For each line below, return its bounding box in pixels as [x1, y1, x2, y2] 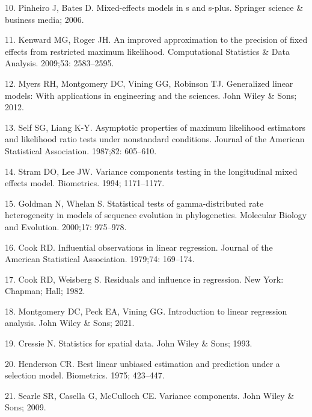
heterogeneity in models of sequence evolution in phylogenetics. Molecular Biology [5, 208, 307, 221]
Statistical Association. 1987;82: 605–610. [5, 144, 157, 157]
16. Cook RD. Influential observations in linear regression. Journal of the [5, 240, 273, 253]
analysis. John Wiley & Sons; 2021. [5, 316, 135, 329]
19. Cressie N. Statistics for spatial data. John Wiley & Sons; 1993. [5, 337, 252, 350]
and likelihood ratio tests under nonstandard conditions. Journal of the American [5, 133, 305, 145]
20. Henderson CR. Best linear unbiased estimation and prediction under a [5, 357, 280, 369]
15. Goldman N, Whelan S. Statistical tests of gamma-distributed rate [5, 196, 264, 209]
